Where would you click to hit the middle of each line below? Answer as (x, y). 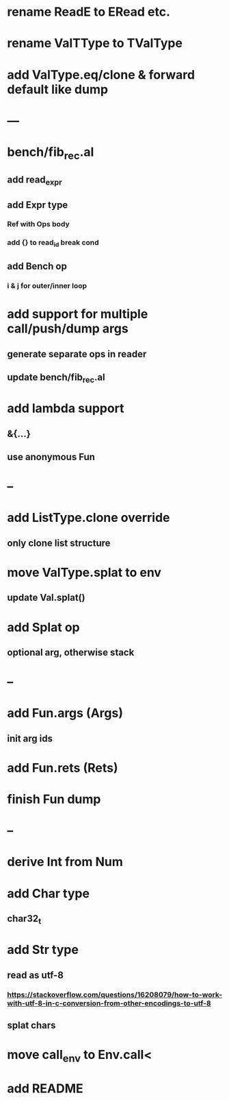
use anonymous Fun (51, 457)
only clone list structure (59, 543)
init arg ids (30, 738)
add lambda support (66, 408)
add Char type (49, 893)
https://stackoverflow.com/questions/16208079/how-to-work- (115, 994)
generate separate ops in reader (77, 354)
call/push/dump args (68, 329)
